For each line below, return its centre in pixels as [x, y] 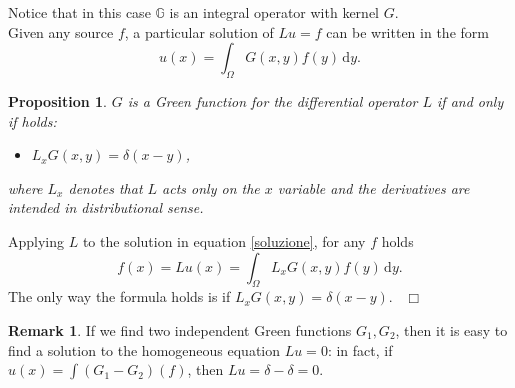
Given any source [61, 31]
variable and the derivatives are [373, 187]
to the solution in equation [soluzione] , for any [224, 240]
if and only [470, 100]
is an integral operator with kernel [274, 12]
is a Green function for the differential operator [272, 100]
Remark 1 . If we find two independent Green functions [180, 329]
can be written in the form [407, 31]
